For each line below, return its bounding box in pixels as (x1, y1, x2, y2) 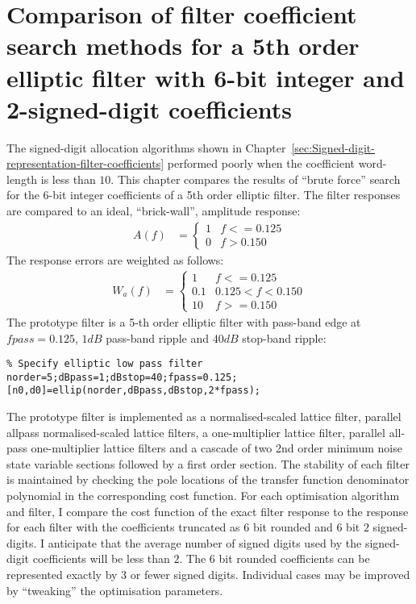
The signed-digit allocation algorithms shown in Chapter (6, 139, 286, 156)
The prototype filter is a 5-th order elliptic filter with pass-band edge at (6, 313, 361, 330)
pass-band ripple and (106, 329, 209, 346)
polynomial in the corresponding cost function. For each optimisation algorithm (6, 487, 400, 504)
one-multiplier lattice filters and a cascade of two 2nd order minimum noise (31, 439, 402, 456)
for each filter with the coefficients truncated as (6, 519, 240, 535)
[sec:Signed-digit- (291, 139, 375, 156)
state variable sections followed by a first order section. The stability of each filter (6, 455, 410, 472)
